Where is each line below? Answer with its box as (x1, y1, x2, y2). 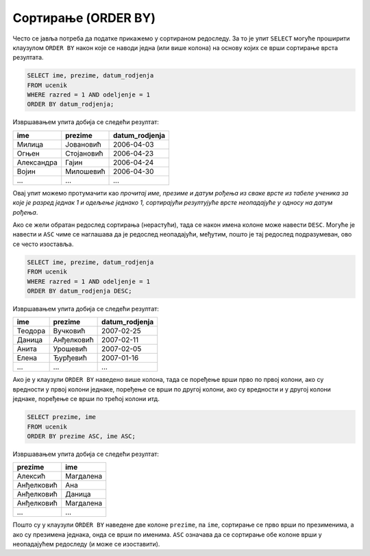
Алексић (16, 472, 46, 481)
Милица (16, 139, 44, 149)
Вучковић (53, 326, 86, 336)
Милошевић (65, 167, 106, 176)
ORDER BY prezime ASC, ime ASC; (27, 432, 136, 440)
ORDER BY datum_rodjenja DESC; (27, 287, 133, 295)
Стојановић (65, 148, 103, 158)
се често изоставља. (12, 240, 74, 248)
